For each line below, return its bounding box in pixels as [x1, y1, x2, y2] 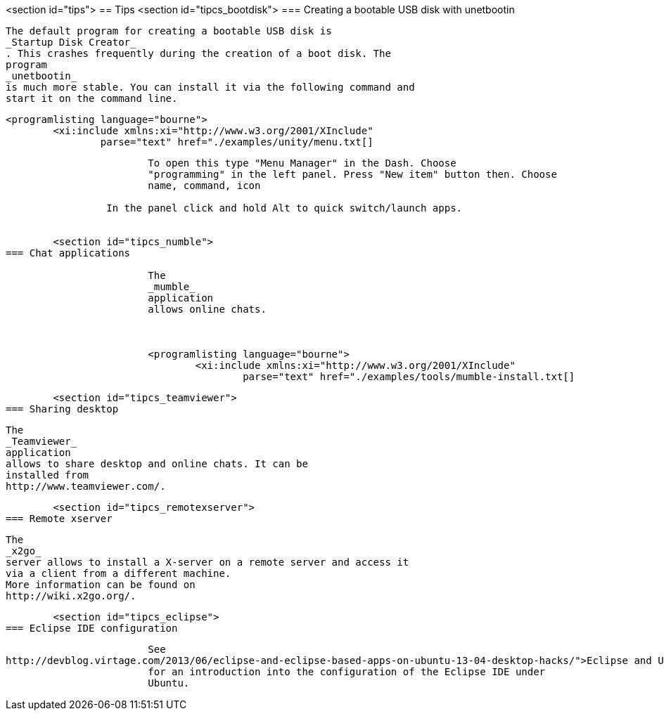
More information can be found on [6, 579, 196, 590]
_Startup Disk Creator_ [6, 37, 136, 48]
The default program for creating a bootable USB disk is [6, 25, 332, 37]
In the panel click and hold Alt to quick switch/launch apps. [106, 202, 463, 214]
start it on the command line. [6, 93, 178, 104]
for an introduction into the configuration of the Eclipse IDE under [148, 666, 546, 677]
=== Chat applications [6, 247, 131, 259]
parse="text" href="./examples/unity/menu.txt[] [100, 136, 373, 148]
